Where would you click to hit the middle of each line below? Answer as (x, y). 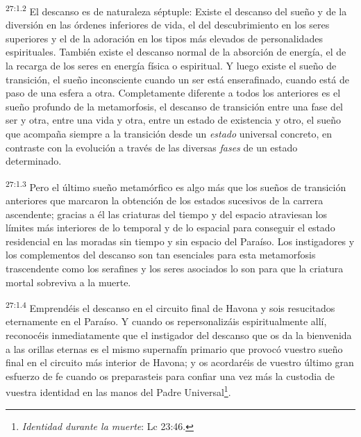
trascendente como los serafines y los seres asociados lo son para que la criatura (175, 268)
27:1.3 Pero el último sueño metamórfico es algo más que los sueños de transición (176, 185)
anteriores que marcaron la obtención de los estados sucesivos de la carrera (165, 200)
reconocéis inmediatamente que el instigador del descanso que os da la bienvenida (179, 335)
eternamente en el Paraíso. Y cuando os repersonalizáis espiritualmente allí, (166, 321)
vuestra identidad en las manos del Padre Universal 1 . (118, 391)
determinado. (34, 161)
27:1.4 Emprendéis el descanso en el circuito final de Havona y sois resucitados (170, 307)
